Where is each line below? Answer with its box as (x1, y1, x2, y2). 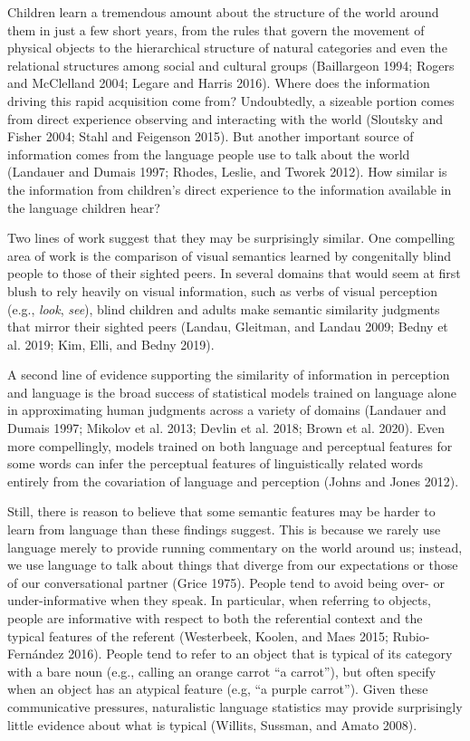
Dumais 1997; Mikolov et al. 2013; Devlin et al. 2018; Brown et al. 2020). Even (7, 419, 446, 438)
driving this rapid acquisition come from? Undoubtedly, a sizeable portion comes (7, 91, 455, 110)
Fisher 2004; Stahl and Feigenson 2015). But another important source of (7, 127, 414, 146)
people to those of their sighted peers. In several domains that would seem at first (7, 264, 461, 283)
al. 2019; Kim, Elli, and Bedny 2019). (7, 334, 215, 353)
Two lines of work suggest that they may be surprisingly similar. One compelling (7, 228, 456, 247)
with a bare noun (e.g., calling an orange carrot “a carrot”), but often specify (7, 661, 436, 680)
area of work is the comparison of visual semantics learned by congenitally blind (7, 245, 452, 265)
